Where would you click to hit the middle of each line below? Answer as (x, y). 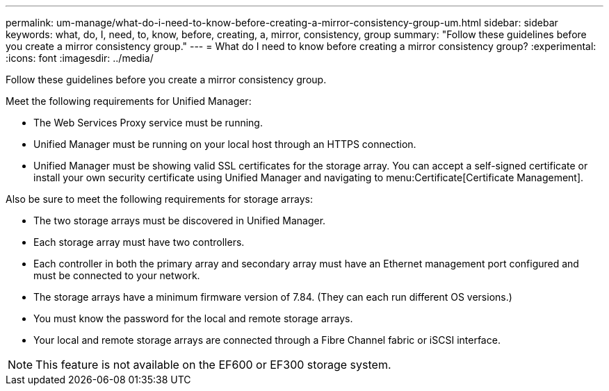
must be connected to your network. (117, 275)
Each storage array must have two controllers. (139, 242)
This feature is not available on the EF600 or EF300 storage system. (213, 365)
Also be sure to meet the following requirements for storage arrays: (159, 199)
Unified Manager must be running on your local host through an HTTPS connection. (225, 144)
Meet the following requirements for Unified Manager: (129, 101)
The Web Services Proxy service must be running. (148, 123)
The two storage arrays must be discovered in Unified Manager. (180, 221)
